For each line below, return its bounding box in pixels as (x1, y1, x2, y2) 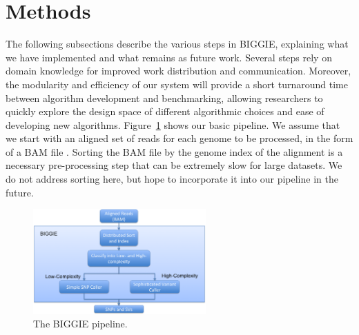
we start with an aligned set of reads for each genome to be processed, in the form (6, 131, 353, 145)
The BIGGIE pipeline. (33, 316, 128, 331)
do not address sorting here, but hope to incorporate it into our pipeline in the (6, 172, 338, 186)
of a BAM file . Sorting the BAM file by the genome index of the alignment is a (6, 144, 343, 159)
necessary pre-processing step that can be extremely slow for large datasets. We (6, 158, 342, 172)
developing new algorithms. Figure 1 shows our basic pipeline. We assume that (6, 117, 340, 132)
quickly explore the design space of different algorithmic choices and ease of (6, 104, 324, 119)
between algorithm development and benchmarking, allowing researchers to (6, 90, 323, 105)
